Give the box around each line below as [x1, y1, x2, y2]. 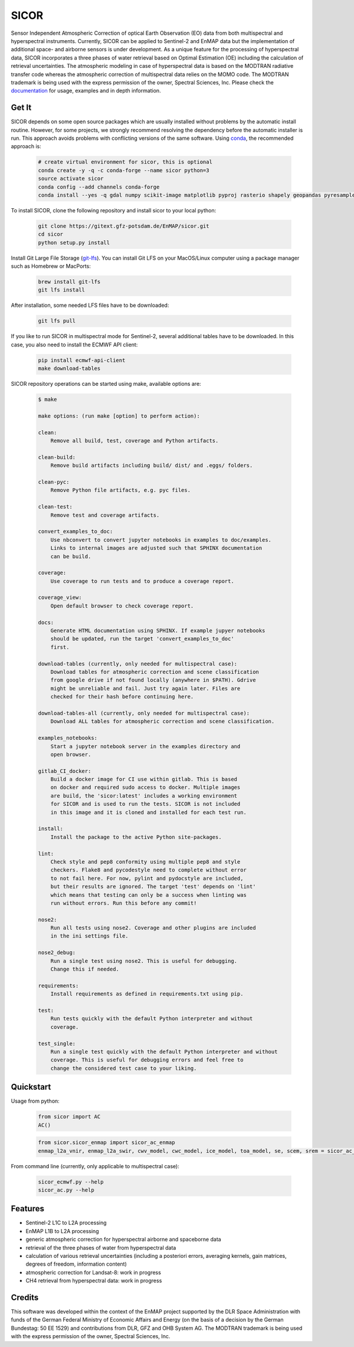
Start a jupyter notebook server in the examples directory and [50, 743, 241, 749]
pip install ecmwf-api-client [38, 357, 126, 363]
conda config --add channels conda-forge [38, 183, 160, 190]
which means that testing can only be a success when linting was [50, 892, 247, 898]
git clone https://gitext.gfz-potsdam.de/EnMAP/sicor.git [38, 222, 209, 230]
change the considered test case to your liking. [50, 1065, 197, 1071]
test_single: [38, 1040, 76, 1047]
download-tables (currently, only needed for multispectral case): [38, 660, 238, 667]
